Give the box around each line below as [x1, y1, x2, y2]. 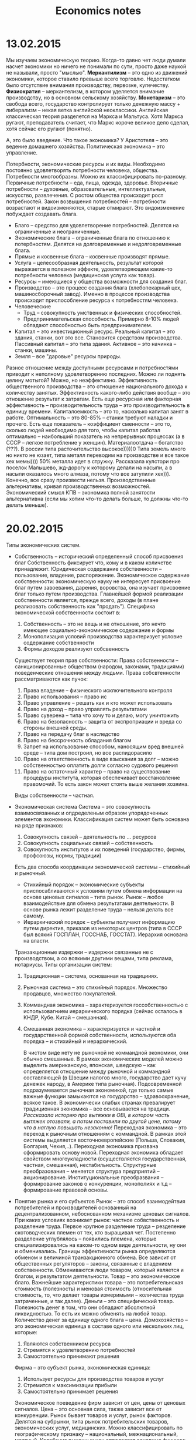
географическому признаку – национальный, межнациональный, [14, 1430, 178, 1437]
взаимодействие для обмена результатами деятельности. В [23, 900, 174, 907]
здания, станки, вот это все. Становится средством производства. [14, 334, 183, 341]
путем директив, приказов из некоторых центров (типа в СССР [23, 924, 183, 931]
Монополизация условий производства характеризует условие [23, 632, 183, 640]
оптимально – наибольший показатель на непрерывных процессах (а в [6, 433, 185, 440]
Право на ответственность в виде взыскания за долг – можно [23, 755, 179, 762]
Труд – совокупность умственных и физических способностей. [23, 309, 182, 316]
